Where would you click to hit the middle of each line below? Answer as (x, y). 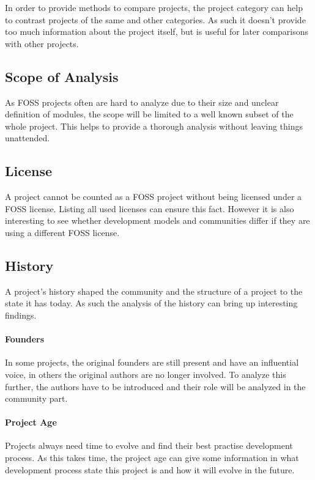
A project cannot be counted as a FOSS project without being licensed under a (154, 197)
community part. (36, 398)
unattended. (28, 138)
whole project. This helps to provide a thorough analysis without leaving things (154, 126)
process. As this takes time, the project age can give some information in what (152, 458)
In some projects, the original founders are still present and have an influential (152, 362)
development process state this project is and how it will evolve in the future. (150, 469)
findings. (21, 315)
